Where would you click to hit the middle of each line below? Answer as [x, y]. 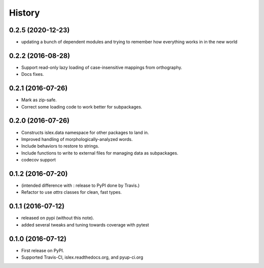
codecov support [39, 160]
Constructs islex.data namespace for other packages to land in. [85, 133]
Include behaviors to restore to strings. [60, 146]
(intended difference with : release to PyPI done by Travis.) [80, 185]
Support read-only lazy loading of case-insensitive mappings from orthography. [102, 67]
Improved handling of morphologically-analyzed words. [77, 139]
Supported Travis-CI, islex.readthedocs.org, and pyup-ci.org [82, 257]
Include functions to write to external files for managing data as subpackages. [100, 153]
